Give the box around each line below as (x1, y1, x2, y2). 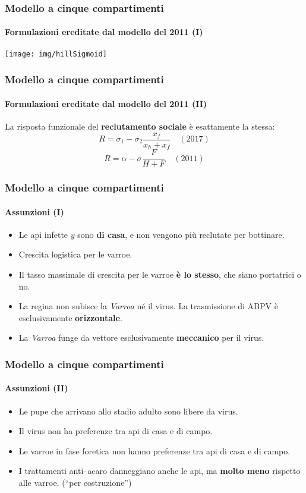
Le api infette (18, 228, 68, 240)
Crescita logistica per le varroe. (18, 248, 133, 260)
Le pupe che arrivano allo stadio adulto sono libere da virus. (18, 404, 238, 417)
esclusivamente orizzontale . (18, 311, 122, 324)
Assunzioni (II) (5, 382, 68, 394)
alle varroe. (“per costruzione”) (18, 476, 132, 488)
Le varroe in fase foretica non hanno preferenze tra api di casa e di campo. (18, 444, 291, 457)
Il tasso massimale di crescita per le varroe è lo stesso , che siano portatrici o (18, 268, 301, 280)
